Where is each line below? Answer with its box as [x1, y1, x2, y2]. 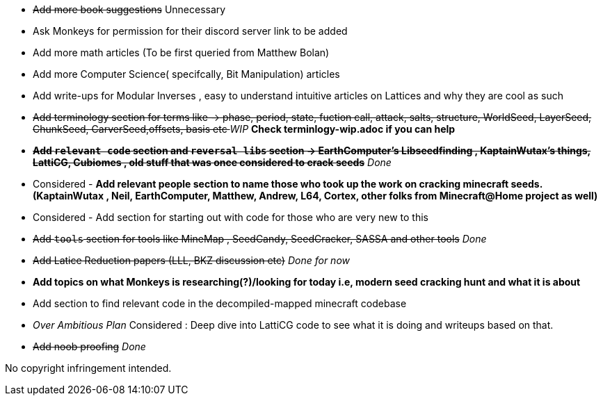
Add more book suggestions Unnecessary [33, 3, 226, 15]
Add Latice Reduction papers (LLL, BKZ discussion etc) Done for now [33, 254, 350, 266]
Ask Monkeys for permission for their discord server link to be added [33, 25, 348, 37]
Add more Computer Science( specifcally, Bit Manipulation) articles [33, 68, 340, 80]
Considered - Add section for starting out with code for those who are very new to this [33, 211, 429, 223]
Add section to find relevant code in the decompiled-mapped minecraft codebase [33, 297, 407, 309]
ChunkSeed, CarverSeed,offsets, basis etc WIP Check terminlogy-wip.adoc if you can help [33, 123, 456, 135]
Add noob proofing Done [33, 341, 146, 352]
